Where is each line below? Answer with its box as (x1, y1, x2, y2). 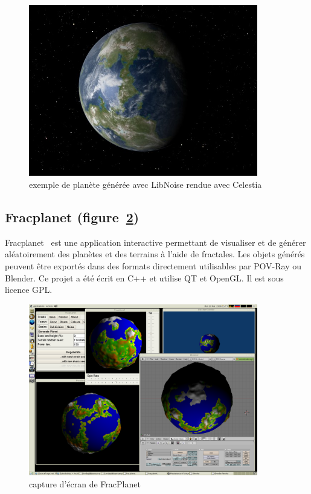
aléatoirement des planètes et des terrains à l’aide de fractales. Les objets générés (5, 248, 305, 260)
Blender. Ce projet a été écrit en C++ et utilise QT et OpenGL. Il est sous (5, 271, 284, 284)
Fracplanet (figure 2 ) (5, 208, 139, 226)
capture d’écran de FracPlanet (29, 477, 141, 490)
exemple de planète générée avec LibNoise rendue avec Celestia (29, 178, 262, 191)
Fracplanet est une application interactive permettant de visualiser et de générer (5, 236, 306, 248)
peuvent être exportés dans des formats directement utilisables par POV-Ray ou (5, 260, 302, 272)
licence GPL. (5, 283, 53, 296)
